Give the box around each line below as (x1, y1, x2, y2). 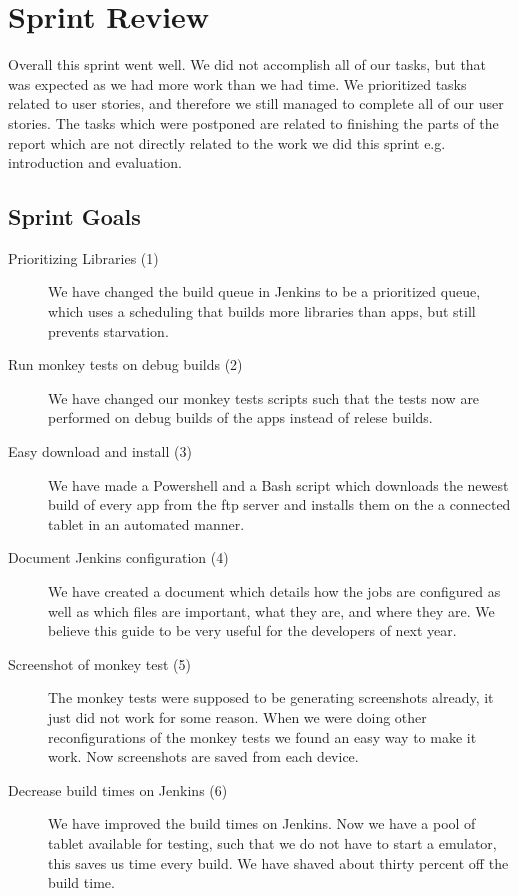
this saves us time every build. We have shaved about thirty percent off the (48, 852, 509, 873)
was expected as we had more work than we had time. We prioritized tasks (8, 73, 467, 94)
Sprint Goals (8, 201, 141, 232)
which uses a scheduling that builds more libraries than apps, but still (48, 301, 476, 322)
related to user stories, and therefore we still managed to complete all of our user (8, 93, 504, 114)
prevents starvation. (48, 320, 169, 341)
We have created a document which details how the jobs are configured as (48, 581, 501, 602)
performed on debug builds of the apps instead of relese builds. (48, 407, 433, 428)
